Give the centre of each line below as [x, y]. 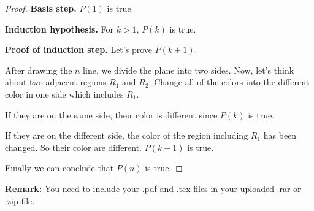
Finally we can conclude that [59, 168]
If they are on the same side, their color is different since [111, 114]
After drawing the [39, 70]
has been [280, 135]
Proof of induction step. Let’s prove [78, 49]
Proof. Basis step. [41, 8]
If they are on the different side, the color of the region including [127, 135]
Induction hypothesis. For [59, 29]
